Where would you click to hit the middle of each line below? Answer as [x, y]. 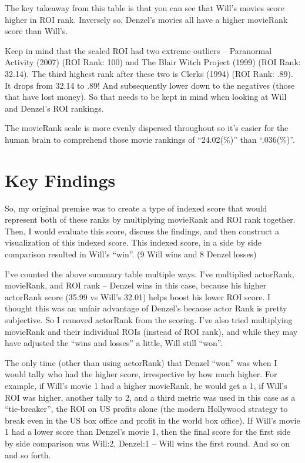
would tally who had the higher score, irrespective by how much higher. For [141, 374]
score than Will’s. [36, 31]
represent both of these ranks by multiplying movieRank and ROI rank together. [150, 219]
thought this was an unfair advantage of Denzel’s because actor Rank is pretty [146, 308]
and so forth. [28, 454]
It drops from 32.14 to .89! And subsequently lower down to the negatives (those [150, 85]
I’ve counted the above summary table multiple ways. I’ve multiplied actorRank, [150, 274]
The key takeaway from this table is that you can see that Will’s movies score [145, 8]
